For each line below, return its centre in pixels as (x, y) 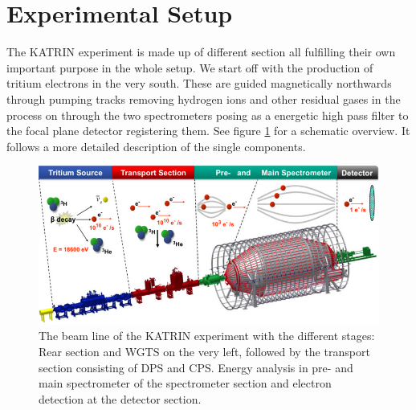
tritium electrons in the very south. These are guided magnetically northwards (199, 83)
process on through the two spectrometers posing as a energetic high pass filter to (208, 115)
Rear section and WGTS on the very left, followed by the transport (204, 351)
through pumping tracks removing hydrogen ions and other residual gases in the (204, 98)
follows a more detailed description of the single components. (156, 146)
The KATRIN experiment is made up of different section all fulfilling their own (201, 52)
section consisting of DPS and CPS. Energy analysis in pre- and (196, 367)
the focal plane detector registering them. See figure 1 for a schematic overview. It (208, 131)
